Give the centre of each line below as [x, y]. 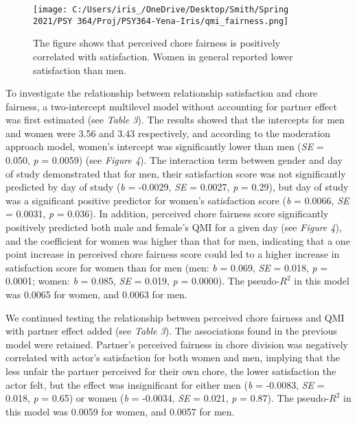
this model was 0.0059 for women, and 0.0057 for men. [120, 411]
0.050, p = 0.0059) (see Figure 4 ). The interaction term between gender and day [174, 160]
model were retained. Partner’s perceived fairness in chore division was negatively [177, 344]
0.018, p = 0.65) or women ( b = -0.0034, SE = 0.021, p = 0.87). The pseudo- [168, 398]
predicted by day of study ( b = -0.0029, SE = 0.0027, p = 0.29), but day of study [177, 187]
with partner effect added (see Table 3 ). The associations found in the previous [172, 331]
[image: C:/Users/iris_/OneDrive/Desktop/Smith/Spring [161, 10]
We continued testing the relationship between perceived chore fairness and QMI [175, 317]
